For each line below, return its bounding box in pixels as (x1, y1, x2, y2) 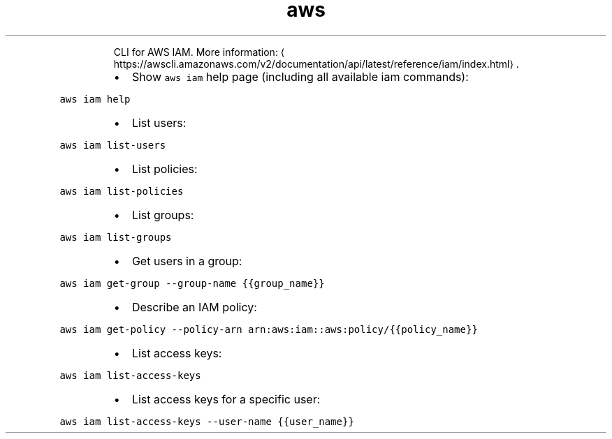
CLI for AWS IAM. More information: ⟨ (113, 45, 285, 58)
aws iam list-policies (59, 185, 184, 197)
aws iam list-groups (59, 231, 172, 243)
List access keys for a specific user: (131, 392, 321, 406)
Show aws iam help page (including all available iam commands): (131, 69, 469, 84)
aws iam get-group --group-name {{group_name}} (59, 277, 325, 289)
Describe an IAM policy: (131, 299, 257, 314)
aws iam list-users (59, 139, 166, 151)
